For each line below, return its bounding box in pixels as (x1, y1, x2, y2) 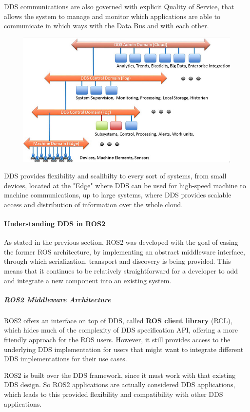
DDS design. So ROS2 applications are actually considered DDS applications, (4, 379, 235, 390)
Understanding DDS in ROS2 (4, 218, 105, 229)
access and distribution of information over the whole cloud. (4, 199, 183, 209)
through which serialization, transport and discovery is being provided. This (4, 256, 231, 266)
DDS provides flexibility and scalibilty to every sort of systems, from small (4, 171, 227, 181)
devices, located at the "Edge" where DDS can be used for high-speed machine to (4, 180, 246, 190)
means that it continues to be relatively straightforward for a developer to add (4, 266, 238, 276)
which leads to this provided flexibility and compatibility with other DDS (4, 389, 223, 399)
